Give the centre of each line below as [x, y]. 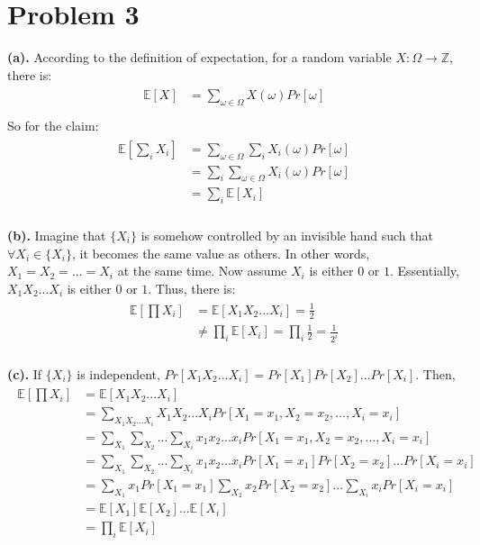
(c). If [25, 373]
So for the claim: [53, 126]
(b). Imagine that [57, 235]
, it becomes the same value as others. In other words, [221, 253]
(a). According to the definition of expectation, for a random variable [199, 57]
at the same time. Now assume [202, 271]
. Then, [435, 373]
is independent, [118, 373]
